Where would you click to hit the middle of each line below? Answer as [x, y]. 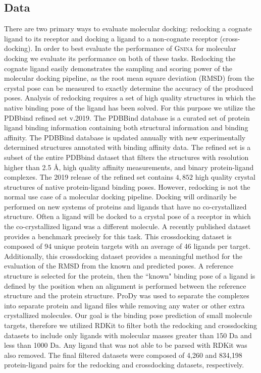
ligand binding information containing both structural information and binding [126, 127]
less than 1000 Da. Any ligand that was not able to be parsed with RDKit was [126, 345]
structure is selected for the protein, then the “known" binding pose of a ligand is [130, 276]
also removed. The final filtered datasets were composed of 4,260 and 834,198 [123, 355]
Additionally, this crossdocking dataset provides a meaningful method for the [123, 256]
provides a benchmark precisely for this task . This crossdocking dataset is [118, 236]
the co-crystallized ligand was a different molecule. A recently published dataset [127, 226]
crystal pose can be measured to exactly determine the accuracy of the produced [129, 88]
